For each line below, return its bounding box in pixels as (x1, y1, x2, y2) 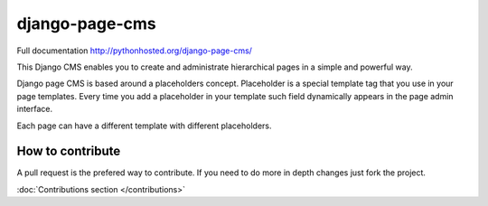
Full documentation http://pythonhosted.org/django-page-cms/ (16, 45, 253, 56)
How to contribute (16, 144, 121, 159)
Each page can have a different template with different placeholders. (16, 120, 272, 131)
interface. (16, 104, 53, 115)
